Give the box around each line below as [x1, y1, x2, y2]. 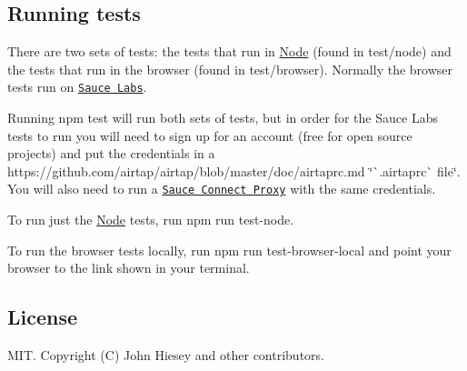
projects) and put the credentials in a [7, 144, 215, 163]
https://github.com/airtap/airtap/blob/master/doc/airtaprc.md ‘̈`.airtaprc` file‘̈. [7, 161, 461, 180]
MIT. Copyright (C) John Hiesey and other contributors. [7, 346, 324, 365]
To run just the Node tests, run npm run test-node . [7, 210, 294, 229]
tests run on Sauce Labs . [7, 77, 147, 96]
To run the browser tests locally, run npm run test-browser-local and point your [7, 240, 452, 259]
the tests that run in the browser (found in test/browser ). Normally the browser [7, 59, 453, 78]
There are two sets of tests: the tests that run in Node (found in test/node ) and [7, 42, 452, 61]
